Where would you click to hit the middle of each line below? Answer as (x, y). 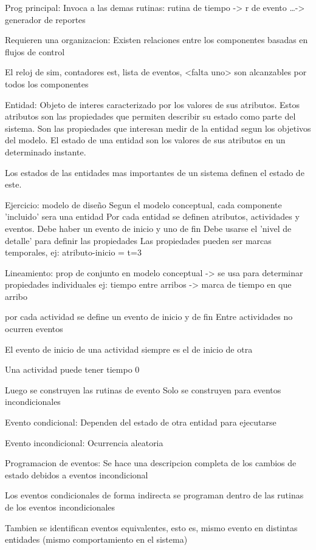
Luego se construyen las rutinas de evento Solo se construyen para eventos (143, 389)
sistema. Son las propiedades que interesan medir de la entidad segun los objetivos (158, 128)
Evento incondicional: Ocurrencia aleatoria (84, 442)
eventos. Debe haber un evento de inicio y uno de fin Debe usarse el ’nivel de (148, 228)
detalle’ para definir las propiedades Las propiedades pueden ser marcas (138, 240)
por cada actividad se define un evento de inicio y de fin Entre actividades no (149, 317)
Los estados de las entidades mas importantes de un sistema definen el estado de (155, 172)
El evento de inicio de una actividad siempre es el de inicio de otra (129, 349)
